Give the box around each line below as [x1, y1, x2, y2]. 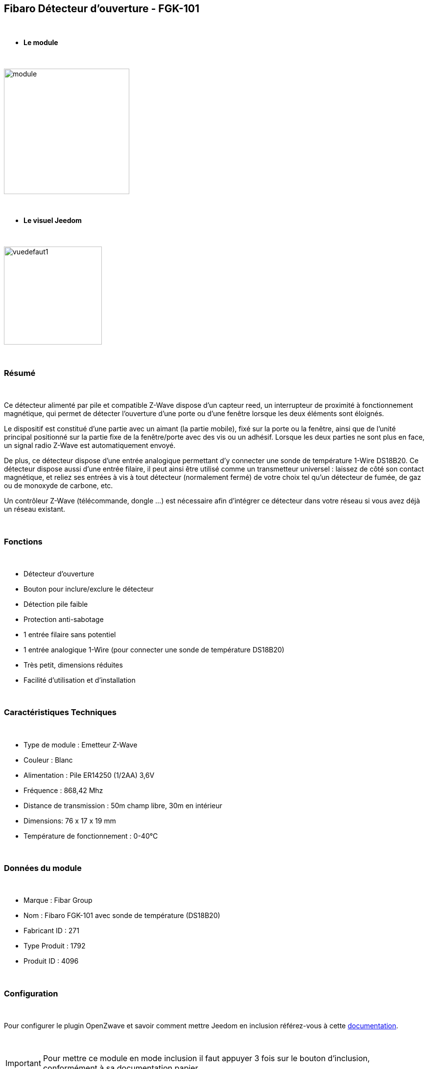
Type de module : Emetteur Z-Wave [24, 740, 138, 749]
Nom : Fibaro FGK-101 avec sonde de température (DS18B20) [24, 911, 220, 920]
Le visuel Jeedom [24, 216, 82, 225]
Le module [24, 38, 58, 47]
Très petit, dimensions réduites [24, 660, 123, 669]
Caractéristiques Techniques [4, 707, 117, 718]
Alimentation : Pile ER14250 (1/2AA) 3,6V [24, 771, 155, 779]
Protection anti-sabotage [24, 615, 104, 623]
